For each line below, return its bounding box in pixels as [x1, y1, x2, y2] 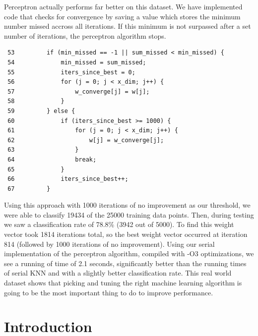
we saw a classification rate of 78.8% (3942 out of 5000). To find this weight [4, 219, 234, 229]
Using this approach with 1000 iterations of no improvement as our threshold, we [4, 200, 251, 210]
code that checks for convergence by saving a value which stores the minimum [4, 11, 241, 21]
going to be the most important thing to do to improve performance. [4, 287, 213, 297]
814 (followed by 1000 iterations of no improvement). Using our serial [4, 238, 215, 249]
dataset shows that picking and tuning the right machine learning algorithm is [4, 278, 242, 288]
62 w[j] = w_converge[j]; [7, 136, 164, 144]
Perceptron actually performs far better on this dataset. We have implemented [4, 1, 243, 11]
